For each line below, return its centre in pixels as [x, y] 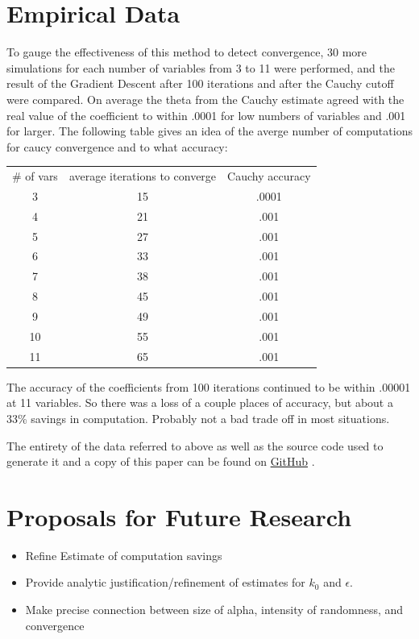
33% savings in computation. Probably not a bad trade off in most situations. [198, 418]
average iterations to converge [143, 176]
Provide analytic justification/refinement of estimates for [165, 582]
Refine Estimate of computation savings [124, 555]
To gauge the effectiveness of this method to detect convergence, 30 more [187, 52]
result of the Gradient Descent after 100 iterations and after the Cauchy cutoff [200, 83]
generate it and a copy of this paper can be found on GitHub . [161, 461]
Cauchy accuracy [269, 176]
